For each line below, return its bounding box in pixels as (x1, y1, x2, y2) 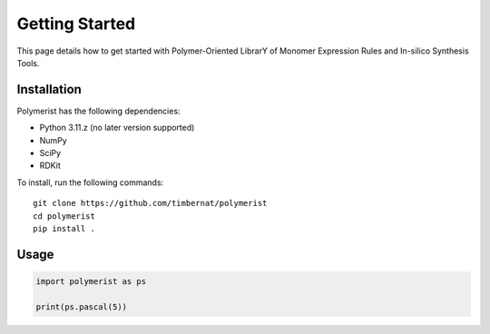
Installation (16, 82, 82, 97)
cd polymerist (33, 211, 95, 221)
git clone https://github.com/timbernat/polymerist (33, 198, 268, 209)
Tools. (16, 57, 40, 68)
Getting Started (16, 14, 136, 34)
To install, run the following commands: (16, 177, 164, 188)
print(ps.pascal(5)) (35, 301, 127, 312)
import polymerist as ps (35, 276, 147, 286)
